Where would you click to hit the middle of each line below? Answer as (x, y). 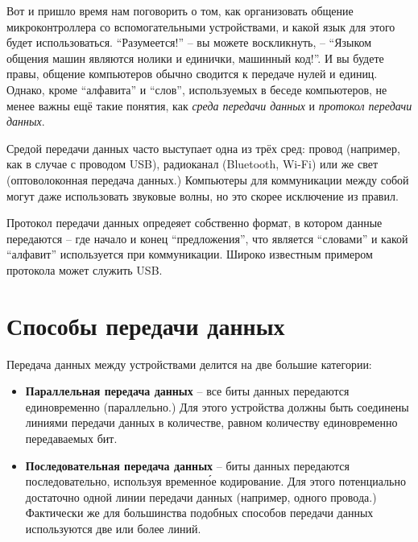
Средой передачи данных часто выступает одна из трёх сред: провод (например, (203, 148)
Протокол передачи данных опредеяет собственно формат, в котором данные (195, 223)
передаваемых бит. (71, 438)
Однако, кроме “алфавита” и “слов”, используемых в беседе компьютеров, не (197, 89)
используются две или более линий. (113, 528)
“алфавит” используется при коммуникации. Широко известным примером (190, 254)
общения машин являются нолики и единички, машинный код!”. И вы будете (195, 58)
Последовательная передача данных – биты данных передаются (187, 465)
